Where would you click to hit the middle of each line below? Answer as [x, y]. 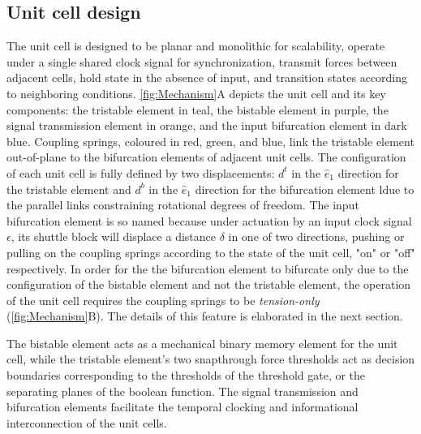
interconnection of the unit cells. [87, 422]
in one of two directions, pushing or [316, 236]
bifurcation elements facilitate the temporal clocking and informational [183, 407]
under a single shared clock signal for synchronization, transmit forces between [202, 61]
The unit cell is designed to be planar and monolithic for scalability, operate [196, 46]
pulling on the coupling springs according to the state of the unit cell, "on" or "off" [211, 252]
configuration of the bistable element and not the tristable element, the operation [209, 284]
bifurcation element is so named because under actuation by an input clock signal [209, 220]
